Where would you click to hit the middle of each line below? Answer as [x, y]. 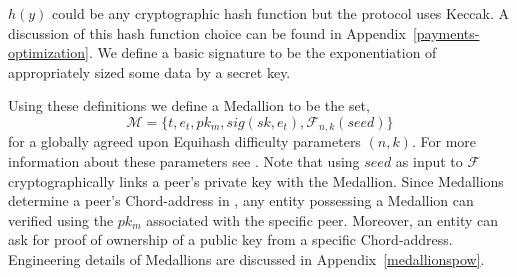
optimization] [48, 52]
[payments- [446, 32]
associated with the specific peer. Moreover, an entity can [322, 219]
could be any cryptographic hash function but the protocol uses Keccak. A [281, 13]
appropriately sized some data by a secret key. [149, 71]
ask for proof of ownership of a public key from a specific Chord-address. [230, 239]
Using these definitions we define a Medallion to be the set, [189, 105]
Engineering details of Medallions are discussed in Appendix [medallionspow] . [246, 258]
